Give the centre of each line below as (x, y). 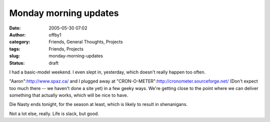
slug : (14, 56)
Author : (17, 34)
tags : (15, 49)
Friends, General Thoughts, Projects (86, 42)
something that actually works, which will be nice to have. (69, 95)
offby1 (55, 34)
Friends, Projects (66, 49)
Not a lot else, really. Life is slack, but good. (54, 113)
